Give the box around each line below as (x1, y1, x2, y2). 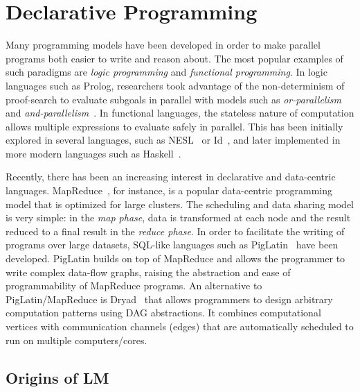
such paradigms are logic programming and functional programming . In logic (6, 65, 327, 79)
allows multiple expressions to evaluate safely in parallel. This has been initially (6, 119, 343, 133)
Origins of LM (6, 366, 109, 388)
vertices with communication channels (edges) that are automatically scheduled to (6, 319, 354, 333)
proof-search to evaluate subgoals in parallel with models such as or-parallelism (6, 92, 341, 106)
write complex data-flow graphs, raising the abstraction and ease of (6, 264, 291, 279)
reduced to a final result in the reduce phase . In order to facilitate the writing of (6, 223, 345, 238)
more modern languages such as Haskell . (6, 146, 181, 160)
